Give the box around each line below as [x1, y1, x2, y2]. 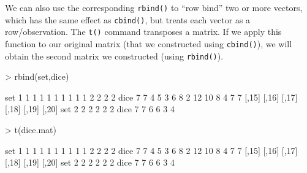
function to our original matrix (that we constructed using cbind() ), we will [5, 37, 292, 50]
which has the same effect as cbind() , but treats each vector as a [5, 13, 251, 26]
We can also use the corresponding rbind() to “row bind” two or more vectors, [5, 1, 303, 13]
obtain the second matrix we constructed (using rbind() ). [5, 49, 224, 62]
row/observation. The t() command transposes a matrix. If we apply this [5, 25, 282, 38]
